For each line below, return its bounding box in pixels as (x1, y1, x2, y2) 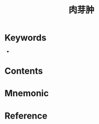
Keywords (4, 32, 47, 43)
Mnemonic (4, 88, 49, 99)
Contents (4, 65, 43, 77)
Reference (4, 110, 47, 121)
